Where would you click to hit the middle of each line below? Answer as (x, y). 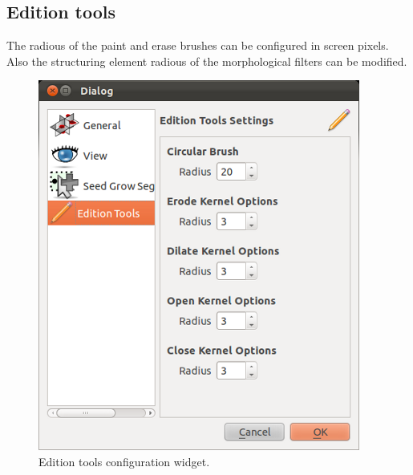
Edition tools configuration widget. (124, 461)
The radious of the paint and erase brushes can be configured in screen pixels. (198, 45)
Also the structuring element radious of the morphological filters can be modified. (207, 61)
